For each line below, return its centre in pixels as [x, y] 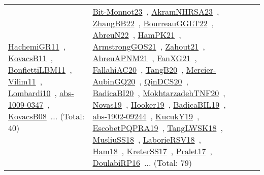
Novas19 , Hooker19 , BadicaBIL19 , [159, 104]
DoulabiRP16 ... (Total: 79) [142, 163]
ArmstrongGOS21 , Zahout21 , [149, 46]
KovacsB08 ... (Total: [46, 116]
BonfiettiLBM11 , [40, 70]
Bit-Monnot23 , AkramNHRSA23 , [156, 11]
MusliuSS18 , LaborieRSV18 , [147, 139]
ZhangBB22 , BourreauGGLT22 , [153, 23]
